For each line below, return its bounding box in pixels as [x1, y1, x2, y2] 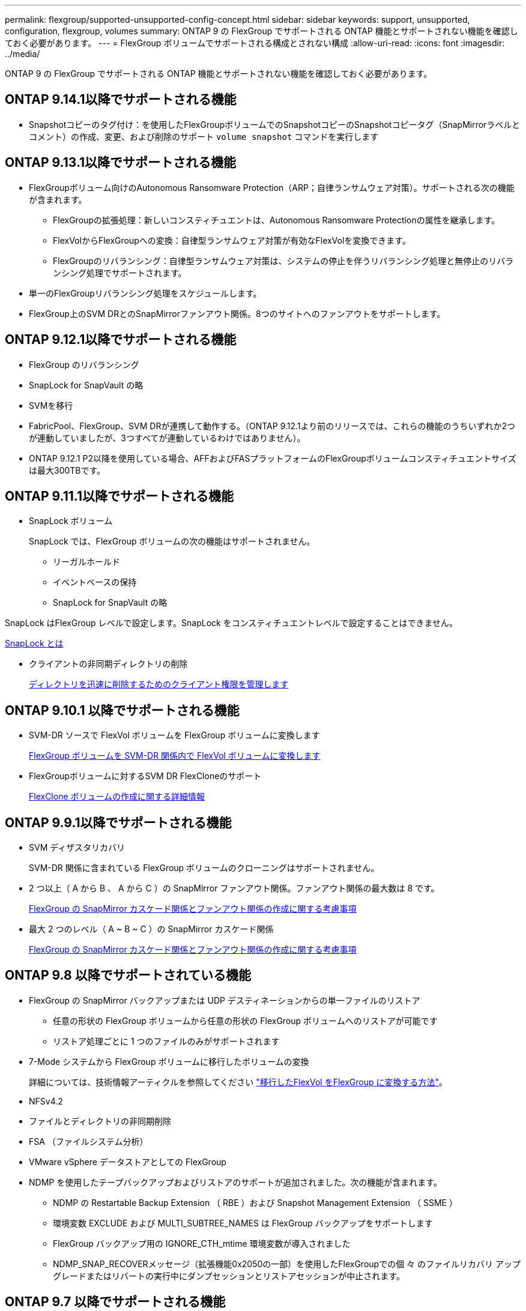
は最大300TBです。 [29, 465, 106, 475]
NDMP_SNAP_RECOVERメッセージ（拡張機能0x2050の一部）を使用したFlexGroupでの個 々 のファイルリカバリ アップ [53, 1258, 521, 1269]
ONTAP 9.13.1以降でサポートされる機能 [5, 155, 237, 170]
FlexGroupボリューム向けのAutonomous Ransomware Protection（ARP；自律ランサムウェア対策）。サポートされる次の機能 [29, 182, 515, 193]
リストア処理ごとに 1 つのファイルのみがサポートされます [53, 1035, 280, 1046]
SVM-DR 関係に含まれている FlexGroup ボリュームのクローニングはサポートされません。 [29, 863, 379, 873]
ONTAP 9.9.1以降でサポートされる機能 [5, 815, 232, 830]
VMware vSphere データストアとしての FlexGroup [29, 1156, 226, 1167]
